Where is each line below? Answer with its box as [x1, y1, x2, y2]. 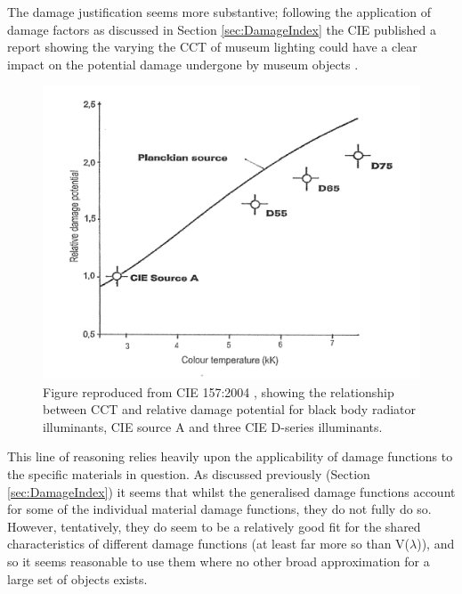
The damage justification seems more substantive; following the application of [7, 3, 432, 20]
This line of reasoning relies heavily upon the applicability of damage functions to [7, 447, 453, 466]
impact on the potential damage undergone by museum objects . [7, 54, 359, 73]
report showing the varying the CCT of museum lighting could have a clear [7, 37, 417, 56]
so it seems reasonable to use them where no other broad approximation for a [7, 551, 430, 570]
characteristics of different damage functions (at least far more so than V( [7, 534, 410, 553]
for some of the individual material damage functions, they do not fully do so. [7, 500, 432, 518]
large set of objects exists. [7, 569, 148, 588]
